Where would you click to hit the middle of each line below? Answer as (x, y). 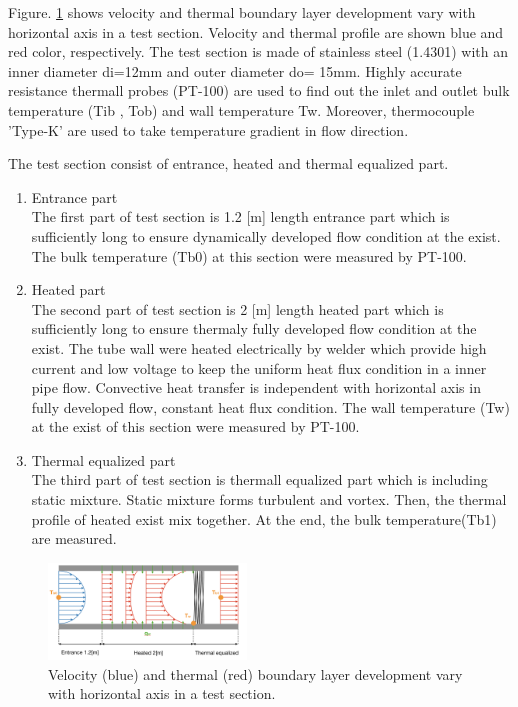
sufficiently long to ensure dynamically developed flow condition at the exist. (266, 235)
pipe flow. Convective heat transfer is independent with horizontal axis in (256, 387)
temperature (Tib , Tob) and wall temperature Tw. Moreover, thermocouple (241, 109)
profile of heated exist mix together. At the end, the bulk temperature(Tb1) (264, 518)
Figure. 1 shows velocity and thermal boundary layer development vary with (242, 12)
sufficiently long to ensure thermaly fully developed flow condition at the (254, 328)
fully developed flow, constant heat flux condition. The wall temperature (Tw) (270, 406)
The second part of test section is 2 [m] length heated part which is (237, 308)
